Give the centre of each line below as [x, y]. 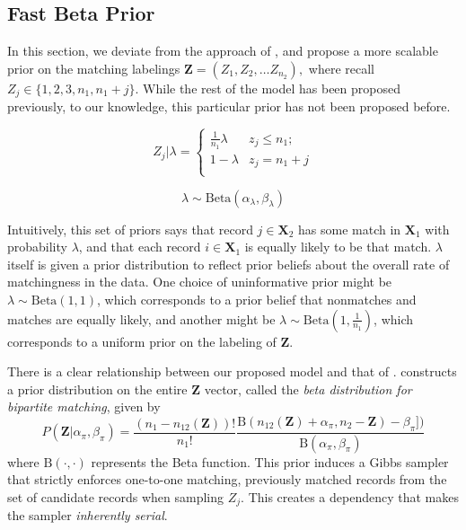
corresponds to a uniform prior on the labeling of [142, 341]
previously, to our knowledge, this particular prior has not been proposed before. [229, 106]
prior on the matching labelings [94, 68]
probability [37, 247]
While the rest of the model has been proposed [272, 88]
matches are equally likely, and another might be [141, 318]
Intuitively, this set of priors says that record [130, 229]
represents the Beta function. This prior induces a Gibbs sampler [270, 461]
